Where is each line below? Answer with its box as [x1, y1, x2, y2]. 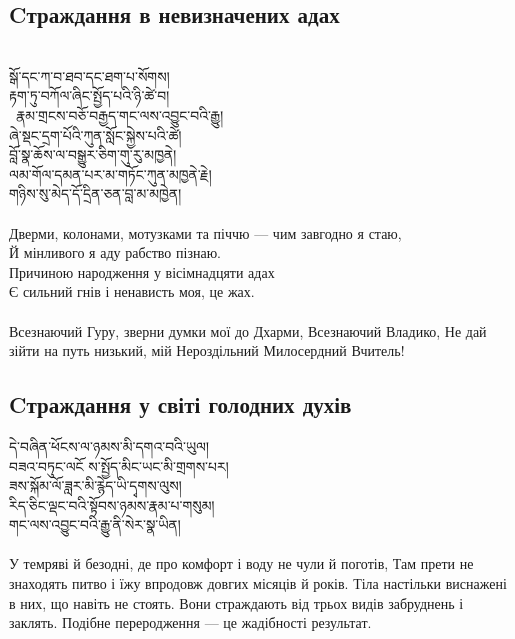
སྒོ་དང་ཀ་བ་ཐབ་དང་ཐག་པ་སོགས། [9, 65, 170, 86]
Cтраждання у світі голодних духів [9, 389, 352, 420]
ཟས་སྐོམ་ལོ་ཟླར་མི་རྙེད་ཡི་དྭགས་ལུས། [9, 475, 182, 496]
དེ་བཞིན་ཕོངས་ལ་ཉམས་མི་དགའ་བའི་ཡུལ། [9, 435, 210, 456]
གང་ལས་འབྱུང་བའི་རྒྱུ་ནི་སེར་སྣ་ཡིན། [9, 514, 181, 535]
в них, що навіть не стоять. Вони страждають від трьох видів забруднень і [9, 592, 464, 613]
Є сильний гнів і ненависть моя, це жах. [9, 281, 255, 302]
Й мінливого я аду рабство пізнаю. [9, 242, 221, 263]
